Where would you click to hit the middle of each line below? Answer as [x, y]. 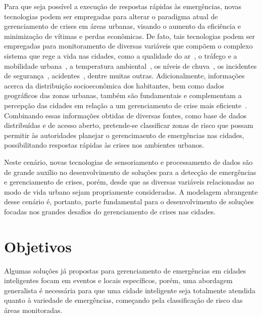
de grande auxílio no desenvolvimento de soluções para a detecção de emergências [130, 172]
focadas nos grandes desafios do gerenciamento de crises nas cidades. [110, 211]
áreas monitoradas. [33, 310]
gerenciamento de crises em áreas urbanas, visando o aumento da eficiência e [123, 26]
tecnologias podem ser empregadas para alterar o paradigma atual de [111, 16]
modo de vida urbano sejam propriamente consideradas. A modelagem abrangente [131, 191]
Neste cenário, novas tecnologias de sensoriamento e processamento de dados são [128, 162]
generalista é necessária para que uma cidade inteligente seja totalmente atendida [130, 290]
